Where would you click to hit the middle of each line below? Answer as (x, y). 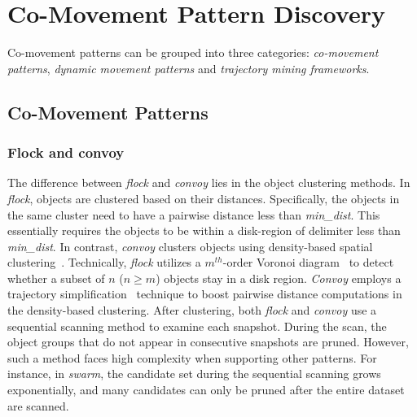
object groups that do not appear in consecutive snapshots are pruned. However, (208, 342)
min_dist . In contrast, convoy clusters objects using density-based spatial (190, 246)
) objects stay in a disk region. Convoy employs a (279, 278)
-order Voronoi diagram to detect (308, 262)
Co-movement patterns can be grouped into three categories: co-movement (193, 52)
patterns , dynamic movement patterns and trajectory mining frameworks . (189, 68)
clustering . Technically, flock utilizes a (104, 262)
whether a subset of (56, 278)
